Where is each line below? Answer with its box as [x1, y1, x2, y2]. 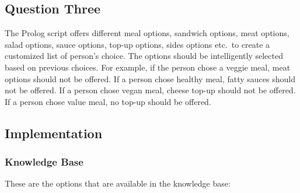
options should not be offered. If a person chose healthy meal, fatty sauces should [5, 72, 295, 85]
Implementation [5, 124, 103, 142]
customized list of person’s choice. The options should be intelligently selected [5, 50, 283, 62]
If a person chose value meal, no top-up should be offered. [5, 95, 211, 107]
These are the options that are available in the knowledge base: [5, 177, 231, 190]
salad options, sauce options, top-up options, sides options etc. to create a [5, 38, 270, 50]
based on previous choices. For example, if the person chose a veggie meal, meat [5, 61, 291, 73]
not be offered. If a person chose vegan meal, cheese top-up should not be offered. [5, 84, 296, 96]
